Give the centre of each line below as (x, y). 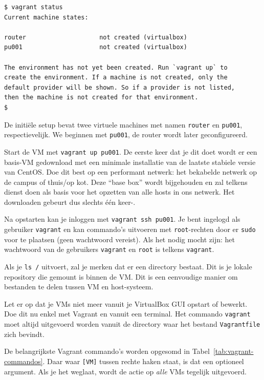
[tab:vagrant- (233, 351)
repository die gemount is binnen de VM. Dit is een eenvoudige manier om (121, 276)
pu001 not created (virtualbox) (96, 47)
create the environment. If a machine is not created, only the (116, 78)
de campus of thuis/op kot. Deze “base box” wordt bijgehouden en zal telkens (126, 182)
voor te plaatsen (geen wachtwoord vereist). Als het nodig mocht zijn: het (120, 239)
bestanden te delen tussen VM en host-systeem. (79, 287)
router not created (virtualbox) (96, 37)
